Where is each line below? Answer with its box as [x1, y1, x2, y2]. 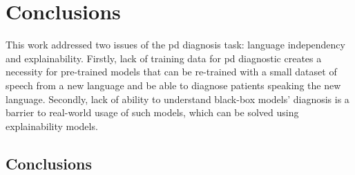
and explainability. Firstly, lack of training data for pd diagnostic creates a [6, 50, 322, 65]
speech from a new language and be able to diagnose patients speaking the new [6, 77, 341, 92]
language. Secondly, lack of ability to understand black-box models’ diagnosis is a [6, 91, 349, 106]
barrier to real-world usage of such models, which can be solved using [6, 105, 299, 120]
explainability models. [6, 118, 98, 133]
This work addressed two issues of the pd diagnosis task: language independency [6, 37, 345, 52]
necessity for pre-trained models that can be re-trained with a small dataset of [6, 64, 337, 79]
